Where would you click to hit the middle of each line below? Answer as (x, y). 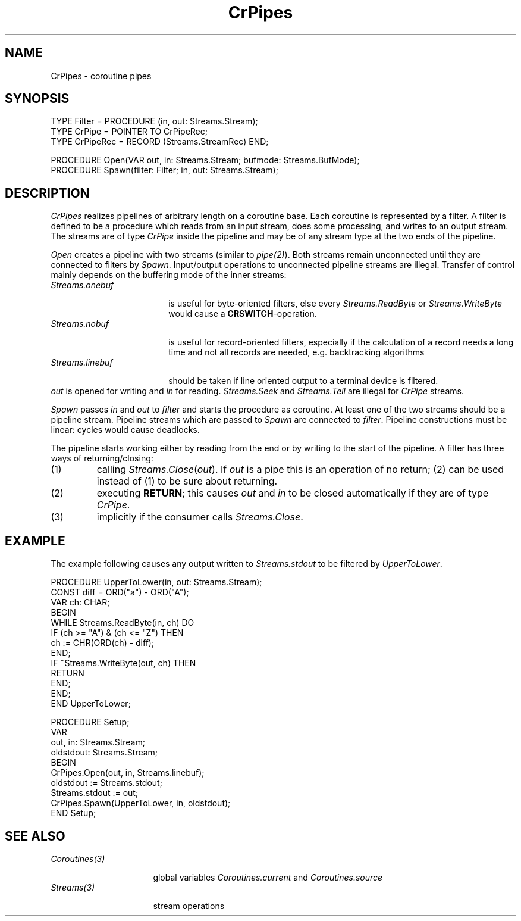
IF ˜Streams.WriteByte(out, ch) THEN (123, 663)
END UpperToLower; (91, 704)
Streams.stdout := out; (95, 793)
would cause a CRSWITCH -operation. (243, 314)
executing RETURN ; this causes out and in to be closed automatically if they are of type (293, 493)
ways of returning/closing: (102, 458)
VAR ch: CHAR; (80, 602)
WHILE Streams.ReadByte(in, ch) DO (123, 623)
